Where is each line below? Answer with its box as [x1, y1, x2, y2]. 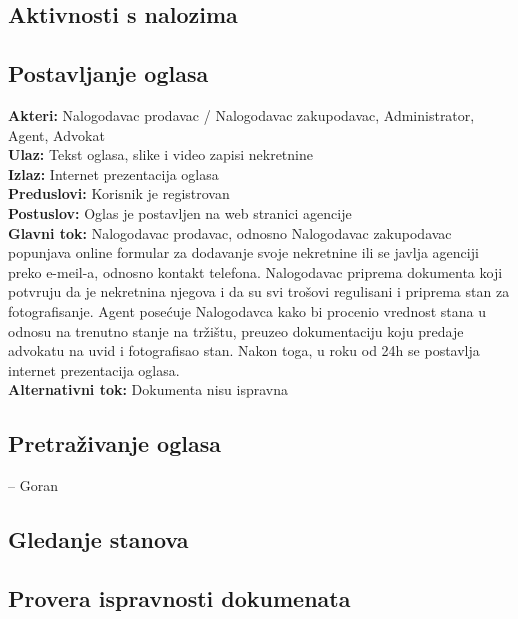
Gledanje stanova [8, 524, 189, 555]
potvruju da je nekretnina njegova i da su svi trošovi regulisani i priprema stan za [8, 281, 510, 302]
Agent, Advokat [8, 124, 105, 145]
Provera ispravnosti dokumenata [8, 582, 351, 613]
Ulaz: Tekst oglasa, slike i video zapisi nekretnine [8, 144, 313, 165]
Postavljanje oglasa [8, 58, 209, 89]
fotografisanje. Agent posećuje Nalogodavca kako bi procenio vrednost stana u [8, 300, 486, 321]
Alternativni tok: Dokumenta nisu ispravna [8, 379, 288, 400]
